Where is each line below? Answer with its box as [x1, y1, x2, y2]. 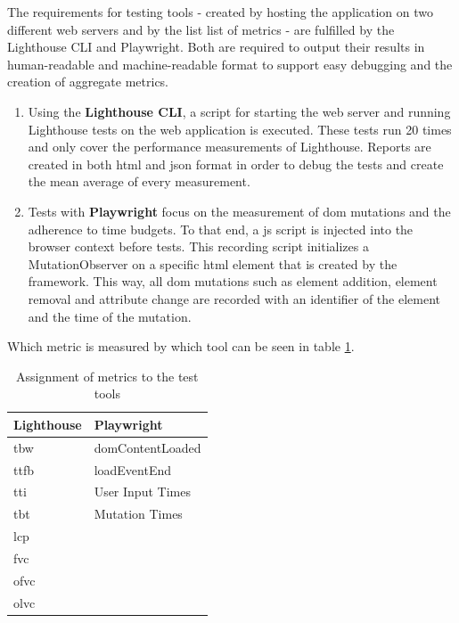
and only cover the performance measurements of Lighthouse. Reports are [28, 137, 431, 156]
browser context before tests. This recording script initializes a [28, 237, 369, 256]
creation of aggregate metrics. [7, 72, 169, 91]
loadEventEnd [94, 460, 172, 479]
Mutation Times [94, 504, 183, 523]
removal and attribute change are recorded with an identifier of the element [28, 289, 441, 307]
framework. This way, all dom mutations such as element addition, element [28, 272, 438, 291]
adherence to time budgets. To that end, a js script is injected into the [28, 219, 414, 238]
